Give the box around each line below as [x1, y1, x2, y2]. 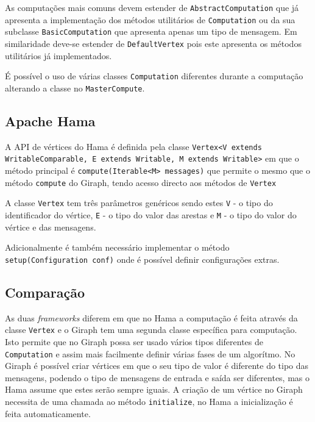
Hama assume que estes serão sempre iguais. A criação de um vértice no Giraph [5, 383, 303, 396]
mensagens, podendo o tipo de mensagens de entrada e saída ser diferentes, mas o [5, 371, 310, 384]
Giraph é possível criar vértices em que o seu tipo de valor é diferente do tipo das [5, 359, 309, 372]
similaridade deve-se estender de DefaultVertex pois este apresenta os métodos [5, 37, 302, 49]
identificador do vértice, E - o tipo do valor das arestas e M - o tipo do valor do [5, 209, 297, 221]
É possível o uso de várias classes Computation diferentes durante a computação [5, 70, 303, 82]
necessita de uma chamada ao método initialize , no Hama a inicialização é [5, 395, 293, 407]
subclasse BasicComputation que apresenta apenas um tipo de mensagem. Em [5, 25, 297, 38]
